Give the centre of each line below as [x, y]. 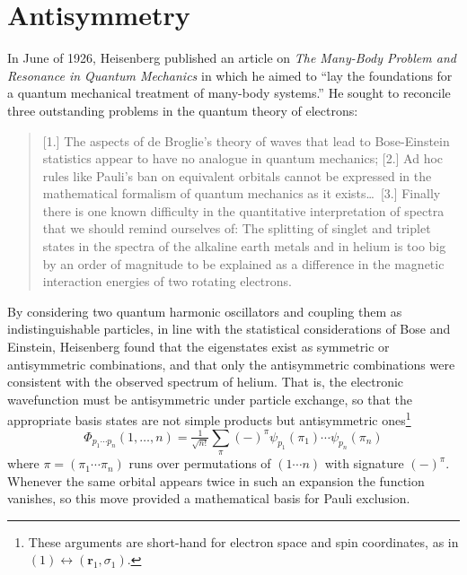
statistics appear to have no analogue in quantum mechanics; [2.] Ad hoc [243, 158]
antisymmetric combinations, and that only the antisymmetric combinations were [231, 364]
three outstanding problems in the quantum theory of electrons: [183, 110]
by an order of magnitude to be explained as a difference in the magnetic [243, 263]
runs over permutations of [200, 463]
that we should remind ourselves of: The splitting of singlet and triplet [237, 228]
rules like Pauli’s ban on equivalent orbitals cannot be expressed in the [237, 175]
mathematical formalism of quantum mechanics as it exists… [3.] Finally [242, 193]
